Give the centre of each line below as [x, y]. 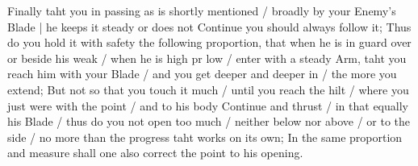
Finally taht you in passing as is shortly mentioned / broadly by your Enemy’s [202, 10]
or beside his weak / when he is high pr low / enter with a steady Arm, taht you [207, 58]
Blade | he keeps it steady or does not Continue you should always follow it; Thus [209, 26]
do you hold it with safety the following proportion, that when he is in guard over [209, 42]
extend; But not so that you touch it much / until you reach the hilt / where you [208, 89]
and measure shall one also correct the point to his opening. [155, 153]
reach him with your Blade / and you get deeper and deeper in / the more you [202, 74]
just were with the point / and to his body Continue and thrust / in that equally [208, 105]
